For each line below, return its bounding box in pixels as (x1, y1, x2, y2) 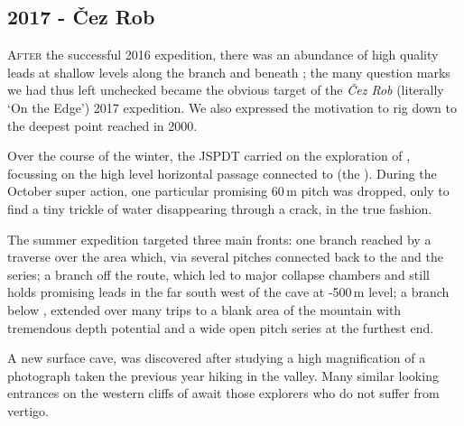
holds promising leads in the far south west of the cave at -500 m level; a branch (7, 282, 450, 301)
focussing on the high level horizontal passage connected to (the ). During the (7, 163, 437, 182)
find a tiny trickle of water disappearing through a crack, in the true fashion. (7, 199, 432, 218)
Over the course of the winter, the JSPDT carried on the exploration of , (7, 146, 411, 165)
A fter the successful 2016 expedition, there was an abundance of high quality (7, 45, 439, 64)
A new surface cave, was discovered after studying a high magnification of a (7, 348, 426, 367)
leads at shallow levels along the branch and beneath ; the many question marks (7, 62, 450, 81)
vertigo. (7, 401, 49, 420)
